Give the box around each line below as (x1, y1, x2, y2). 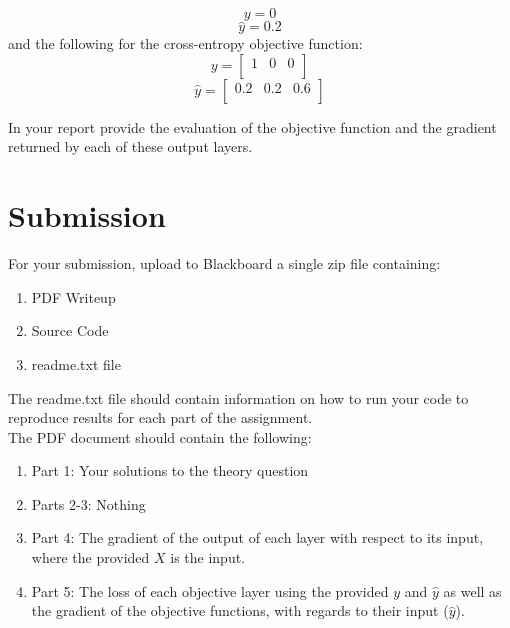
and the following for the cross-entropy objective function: (8, 33, 363, 54)
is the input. (170, 547, 246, 568)
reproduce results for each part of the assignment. (8, 407, 313, 428)
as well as (443, 580, 502, 601)
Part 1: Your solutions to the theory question (31, 460, 309, 481)
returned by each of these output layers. (8, 136, 253, 157)
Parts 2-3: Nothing (31, 493, 146, 514)
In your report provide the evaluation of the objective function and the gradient (8, 116, 497, 137)
